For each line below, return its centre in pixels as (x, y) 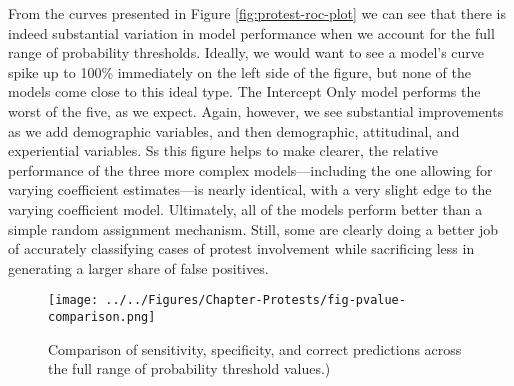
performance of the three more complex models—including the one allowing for (250, 169)
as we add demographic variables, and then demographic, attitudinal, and (234, 130)
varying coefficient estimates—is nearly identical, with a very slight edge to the (250, 189)
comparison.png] (102, 316)
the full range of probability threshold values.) (189, 368)
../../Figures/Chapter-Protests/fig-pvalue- (255, 300)
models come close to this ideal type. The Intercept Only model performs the (244, 91)
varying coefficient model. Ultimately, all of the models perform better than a (245, 208)
